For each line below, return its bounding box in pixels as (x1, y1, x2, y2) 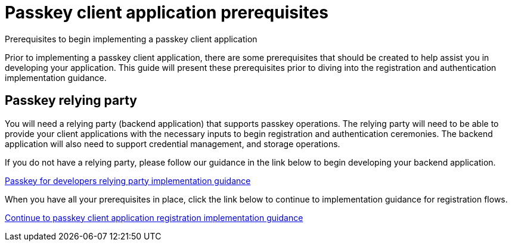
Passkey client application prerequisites (5, 2, 328, 23)
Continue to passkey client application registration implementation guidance (5, 212, 303, 223)
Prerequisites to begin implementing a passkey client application (5, 33, 257, 44)
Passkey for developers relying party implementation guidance (5, 175, 251, 186)
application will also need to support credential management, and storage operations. (5, 138, 340, 149)
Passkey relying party (5, 93, 138, 108)
